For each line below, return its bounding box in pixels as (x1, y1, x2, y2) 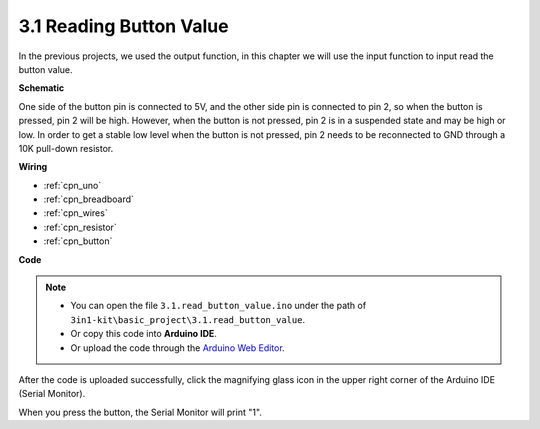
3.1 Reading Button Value (18, 15, 229, 37)
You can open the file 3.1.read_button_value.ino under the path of (70, 300, 367, 312)
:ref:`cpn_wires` (43, 207, 109, 219)
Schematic (18, 82, 65, 94)
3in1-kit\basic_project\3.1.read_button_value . (70, 313, 305, 325)
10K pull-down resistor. (18, 142, 114, 154)
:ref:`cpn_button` (43, 235, 113, 247)
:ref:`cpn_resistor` (43, 221, 117, 233)
